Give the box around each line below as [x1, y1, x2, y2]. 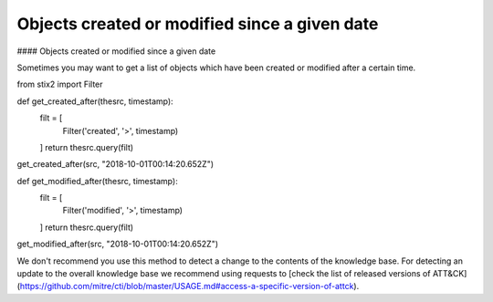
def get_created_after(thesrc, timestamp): [16, 96, 173, 107]
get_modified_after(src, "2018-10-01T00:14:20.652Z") [16, 238, 219, 250]
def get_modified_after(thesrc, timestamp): [16, 175, 178, 186]
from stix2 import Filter [16, 78, 104, 90]
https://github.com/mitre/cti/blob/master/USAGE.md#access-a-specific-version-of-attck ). [19, 281, 360, 292]
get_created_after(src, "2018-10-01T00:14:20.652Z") [16, 159, 215, 170]
